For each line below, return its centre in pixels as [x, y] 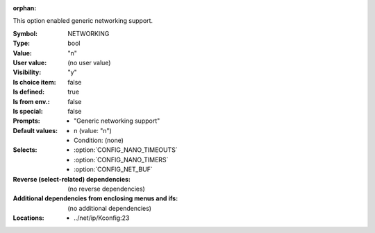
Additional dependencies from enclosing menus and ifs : [95, 198]
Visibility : [27, 72]
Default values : [35, 130]
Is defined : [29, 92]
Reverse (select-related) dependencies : [72, 179]
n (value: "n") [93, 130]
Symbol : [25, 33]
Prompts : [27, 121]
